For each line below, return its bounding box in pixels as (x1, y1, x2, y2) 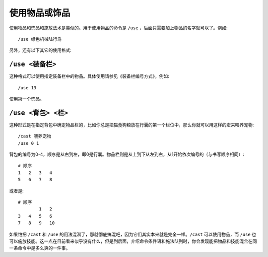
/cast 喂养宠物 (18, 133, 52, 139)
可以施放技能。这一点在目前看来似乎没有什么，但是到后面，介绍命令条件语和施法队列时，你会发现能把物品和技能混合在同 (9, 238, 257, 244)
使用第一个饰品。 (9, 96, 44, 102)
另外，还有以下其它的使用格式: (9, 47, 72, 53)
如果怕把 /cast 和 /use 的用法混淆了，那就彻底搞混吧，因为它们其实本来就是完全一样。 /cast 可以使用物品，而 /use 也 (9, 231, 257, 237)
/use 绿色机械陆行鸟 (18, 36, 62, 42)
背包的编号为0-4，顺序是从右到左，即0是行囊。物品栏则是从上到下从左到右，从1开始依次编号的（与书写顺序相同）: (9, 151, 244, 157)
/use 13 (18, 85, 37, 90)
